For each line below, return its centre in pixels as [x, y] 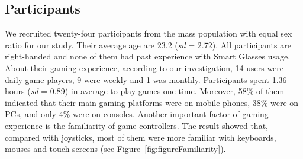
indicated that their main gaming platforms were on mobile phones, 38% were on [152, 102]
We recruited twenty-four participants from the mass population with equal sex [149, 33]
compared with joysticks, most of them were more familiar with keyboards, [141, 137]
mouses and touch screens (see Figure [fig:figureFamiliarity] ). [115, 149]
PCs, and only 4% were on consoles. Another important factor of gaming [137, 114]
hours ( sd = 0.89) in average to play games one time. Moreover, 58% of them [145, 91]
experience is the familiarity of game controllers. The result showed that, [136, 125]
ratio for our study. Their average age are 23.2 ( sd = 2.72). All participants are [148, 44]
